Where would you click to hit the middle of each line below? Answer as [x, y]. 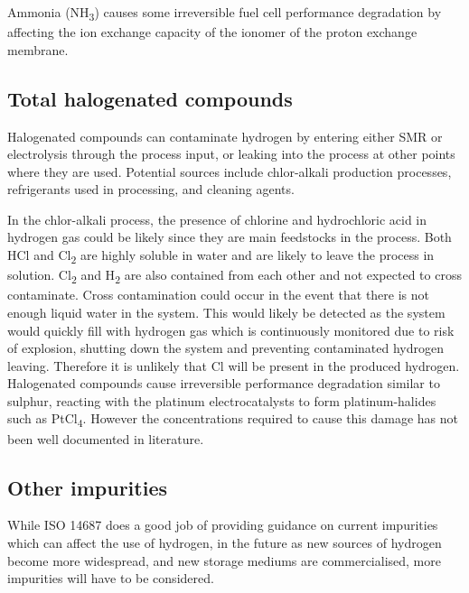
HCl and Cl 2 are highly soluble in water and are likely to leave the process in [221, 256]
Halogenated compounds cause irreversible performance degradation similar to [224, 383]
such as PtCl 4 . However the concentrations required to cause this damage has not [233, 420]
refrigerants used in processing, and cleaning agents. [151, 189]
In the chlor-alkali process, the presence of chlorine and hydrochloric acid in [217, 219]
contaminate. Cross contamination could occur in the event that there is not [218, 295]
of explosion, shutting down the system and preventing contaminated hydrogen [226, 348]
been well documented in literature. [106, 438]
